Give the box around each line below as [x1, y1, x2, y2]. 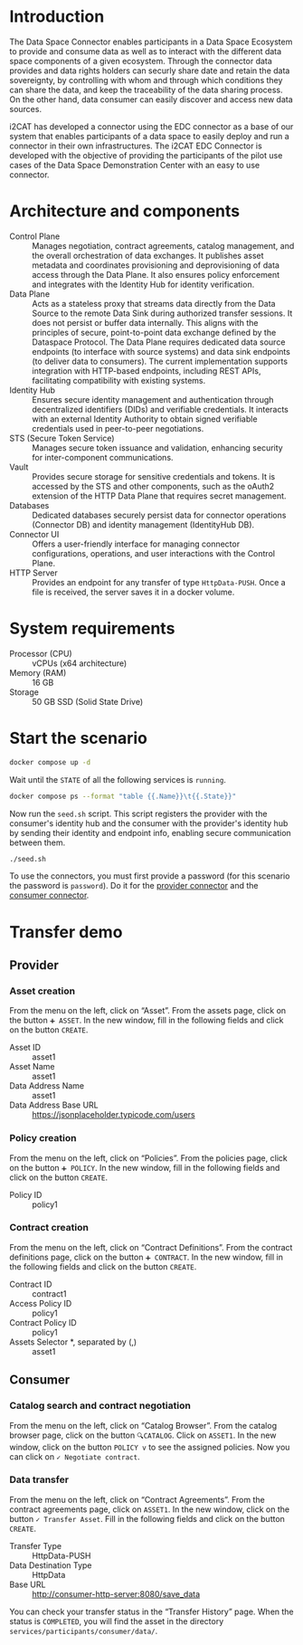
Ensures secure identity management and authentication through [32, 394, 274, 404]
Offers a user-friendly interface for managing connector [32, 538, 241, 549]
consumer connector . [9, 889, 90, 901]
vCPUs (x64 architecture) [32, 658, 128, 669]
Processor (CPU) [9, 648, 72, 659]
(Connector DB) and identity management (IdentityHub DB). [32, 518, 255, 530]
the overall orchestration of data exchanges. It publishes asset [32, 250, 264, 261]
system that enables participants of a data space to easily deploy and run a [9, 130, 289, 141]
